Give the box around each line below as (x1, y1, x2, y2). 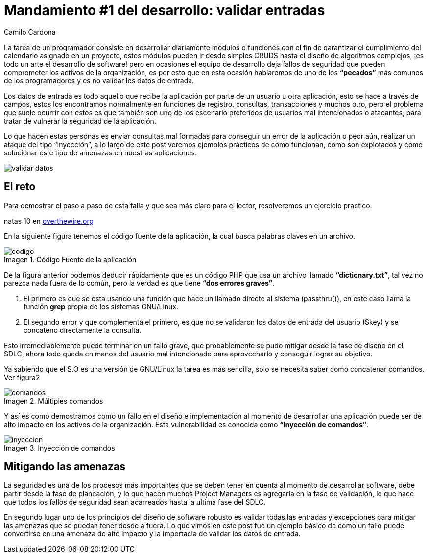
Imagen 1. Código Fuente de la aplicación (4, 255, 137, 264)
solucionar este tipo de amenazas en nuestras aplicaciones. (4, 148, 197, 157)
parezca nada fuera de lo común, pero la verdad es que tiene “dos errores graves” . (4, 278, 275, 287)
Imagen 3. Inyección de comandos (4, 443, 115, 452)
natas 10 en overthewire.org (4, 216, 94, 225)
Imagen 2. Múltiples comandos (4, 396, 103, 405)
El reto (4, 180, 36, 193)
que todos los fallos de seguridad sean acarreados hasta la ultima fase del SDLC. (4, 498, 266, 506)
